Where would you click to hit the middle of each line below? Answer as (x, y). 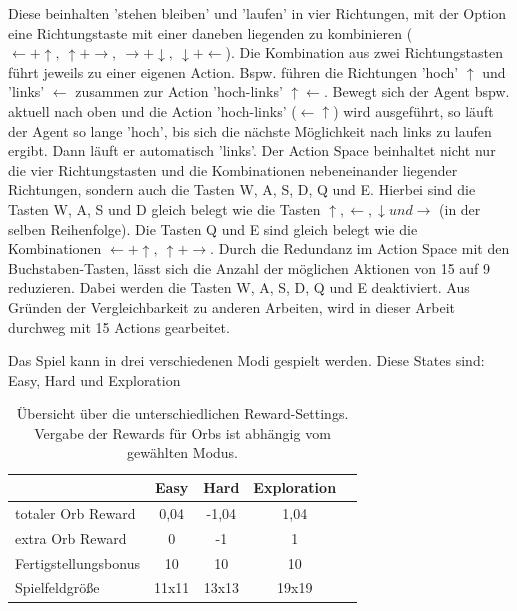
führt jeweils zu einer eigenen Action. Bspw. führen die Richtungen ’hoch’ (233, 71)
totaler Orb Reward (75, 512)
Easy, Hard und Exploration (94, 379)
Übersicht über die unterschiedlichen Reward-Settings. (182, 413)
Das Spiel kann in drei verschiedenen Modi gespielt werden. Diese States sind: (246, 360)
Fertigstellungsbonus (77, 562)
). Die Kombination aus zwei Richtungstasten (364, 52)
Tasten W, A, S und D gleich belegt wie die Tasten (164, 208)
